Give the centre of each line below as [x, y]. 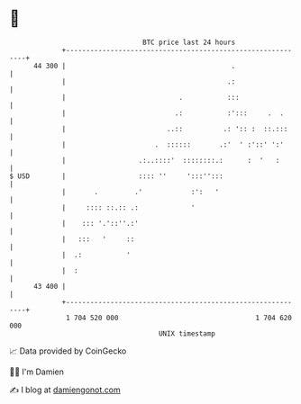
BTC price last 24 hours [189, 42]
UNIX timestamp [187, 333]
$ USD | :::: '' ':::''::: [116, 176]
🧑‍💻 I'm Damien [37, 372]
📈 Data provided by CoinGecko [68, 351]
